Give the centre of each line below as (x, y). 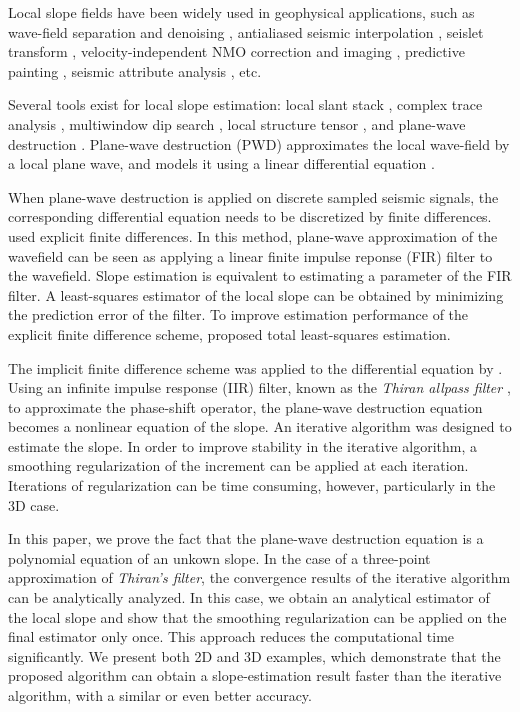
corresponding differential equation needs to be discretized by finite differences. (250, 216)
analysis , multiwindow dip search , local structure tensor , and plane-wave (237, 123)
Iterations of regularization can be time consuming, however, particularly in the (252, 485)
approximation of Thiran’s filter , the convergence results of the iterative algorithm (259, 577)
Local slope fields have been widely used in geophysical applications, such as (241, 12)
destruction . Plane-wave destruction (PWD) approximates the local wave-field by (259, 143)
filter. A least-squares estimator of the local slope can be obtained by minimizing (256, 294)
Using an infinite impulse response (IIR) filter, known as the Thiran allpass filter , (259, 387)
